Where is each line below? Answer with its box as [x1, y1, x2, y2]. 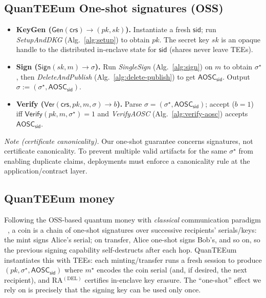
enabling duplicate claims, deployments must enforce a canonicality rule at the [4, 155, 250, 166]
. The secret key [159, 34, 210, 44]
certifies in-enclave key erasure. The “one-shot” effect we [84, 274, 261, 285]
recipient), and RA [4, 274, 63, 285]
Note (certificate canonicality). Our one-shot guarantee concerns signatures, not [4, 135, 253, 146]
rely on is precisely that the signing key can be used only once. [4, 284, 201, 295]
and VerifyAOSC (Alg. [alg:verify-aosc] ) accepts [97, 108, 248, 119]
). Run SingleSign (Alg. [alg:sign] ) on [95, 61, 213, 71]
